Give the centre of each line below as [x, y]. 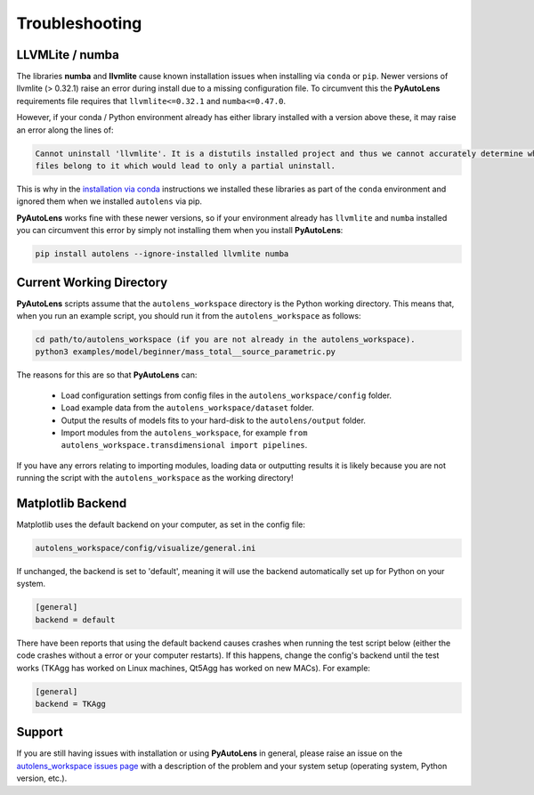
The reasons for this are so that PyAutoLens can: [107, 375]
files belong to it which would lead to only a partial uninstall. [186, 166]
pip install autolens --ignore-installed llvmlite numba [162, 254]
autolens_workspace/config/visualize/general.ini [146, 548]
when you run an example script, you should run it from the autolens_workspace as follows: [189, 316]
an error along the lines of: [65, 130]
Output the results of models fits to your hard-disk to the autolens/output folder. [214, 420]
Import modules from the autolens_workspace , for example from [184, 433]
